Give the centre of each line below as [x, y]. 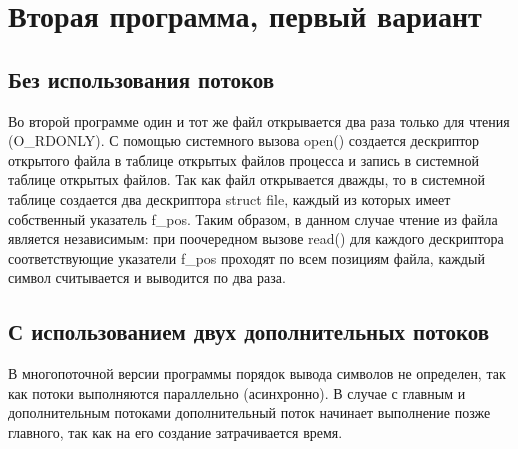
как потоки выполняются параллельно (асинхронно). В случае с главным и [237, 392]
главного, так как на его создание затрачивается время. [175, 431]
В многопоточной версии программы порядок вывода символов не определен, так [257, 373]
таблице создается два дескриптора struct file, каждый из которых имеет [229, 198]
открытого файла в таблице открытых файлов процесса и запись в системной [243, 159]
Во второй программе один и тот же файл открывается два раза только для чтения [259, 120]
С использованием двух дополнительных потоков [249, 331]
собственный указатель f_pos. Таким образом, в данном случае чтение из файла [253, 218]
